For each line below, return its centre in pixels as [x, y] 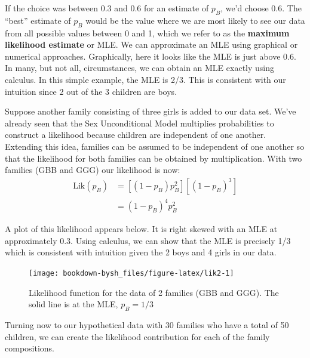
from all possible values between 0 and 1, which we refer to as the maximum [147, 33]
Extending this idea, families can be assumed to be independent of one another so [155, 146]
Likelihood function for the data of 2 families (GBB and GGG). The [154, 292]
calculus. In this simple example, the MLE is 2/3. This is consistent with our [145, 79]
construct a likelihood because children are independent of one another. [136, 135]
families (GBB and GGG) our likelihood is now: [93, 170]
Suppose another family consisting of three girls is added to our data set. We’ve [151, 111]
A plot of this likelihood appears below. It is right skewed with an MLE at [141, 229]
